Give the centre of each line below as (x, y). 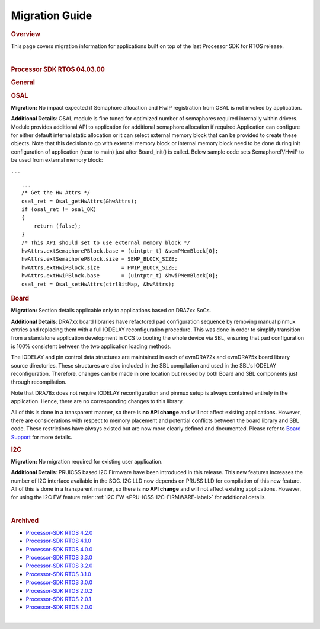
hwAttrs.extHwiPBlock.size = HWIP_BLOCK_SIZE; (100, 267)
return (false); (57, 226)
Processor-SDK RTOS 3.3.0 (59, 557)
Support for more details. (41, 437)
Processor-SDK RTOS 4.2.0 (59, 532)
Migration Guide (52, 15)
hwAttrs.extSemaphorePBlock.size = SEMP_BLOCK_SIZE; (100, 259)
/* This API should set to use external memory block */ (106, 242)
